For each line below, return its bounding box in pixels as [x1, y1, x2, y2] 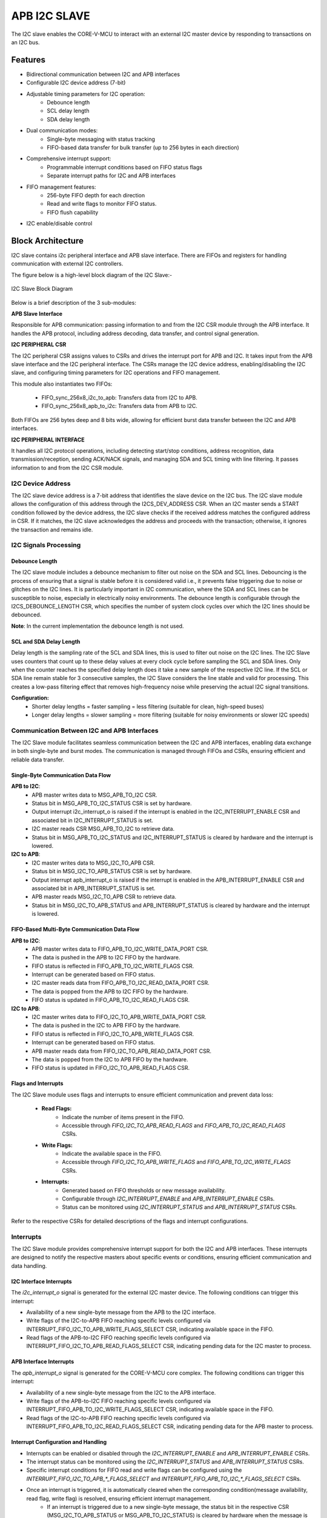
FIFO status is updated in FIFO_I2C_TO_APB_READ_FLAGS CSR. [31, 1064, 190, 1072]
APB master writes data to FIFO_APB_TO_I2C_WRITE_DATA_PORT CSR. [31, 945, 209, 953]
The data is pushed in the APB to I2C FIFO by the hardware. [31, 954, 180, 961]
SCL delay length [47, 107, 90, 115]
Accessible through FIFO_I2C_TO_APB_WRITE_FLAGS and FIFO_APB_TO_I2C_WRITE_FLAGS [62, 1159, 291, 1166]
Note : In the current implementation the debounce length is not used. [11, 622, 184, 630]
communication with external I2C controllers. [11, 260, 124, 267]
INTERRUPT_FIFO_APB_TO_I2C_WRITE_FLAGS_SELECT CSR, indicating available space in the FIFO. [26, 1406, 274, 1413]
